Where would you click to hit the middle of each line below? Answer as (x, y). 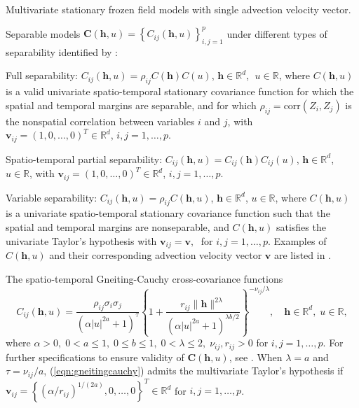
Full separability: (42, 75)
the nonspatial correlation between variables (100, 121)
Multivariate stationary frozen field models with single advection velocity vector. (178, 9)
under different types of (277, 33)
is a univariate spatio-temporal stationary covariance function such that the (168, 213)
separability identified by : (62, 51)
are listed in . (303, 255)
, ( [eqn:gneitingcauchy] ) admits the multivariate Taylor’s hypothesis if (194, 371)
